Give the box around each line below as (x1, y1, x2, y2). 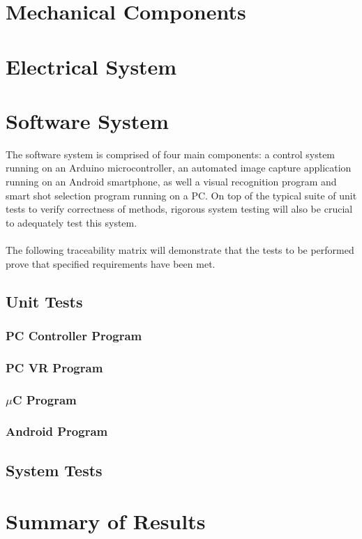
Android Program (6, 423, 108, 440)
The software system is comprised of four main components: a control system (6, 146, 335, 161)
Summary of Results (6, 507, 206, 536)
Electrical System (6, 52, 177, 80)
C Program (12, 390, 77, 408)
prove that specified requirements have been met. (6, 256, 216, 271)
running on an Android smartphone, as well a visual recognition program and (6, 174, 337, 189)
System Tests (6, 459, 103, 480)
